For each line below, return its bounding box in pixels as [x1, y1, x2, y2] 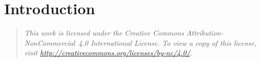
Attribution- [186, 27, 224, 38]
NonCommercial [24, 37, 75, 48]
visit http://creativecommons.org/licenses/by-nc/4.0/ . [24, 47, 192, 58]
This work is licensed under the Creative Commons [24, 27, 184, 38]
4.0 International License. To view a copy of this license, [78, 37, 257, 48]
